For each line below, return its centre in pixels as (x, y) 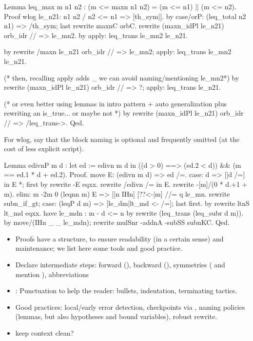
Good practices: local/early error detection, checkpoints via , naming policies (130, 307)
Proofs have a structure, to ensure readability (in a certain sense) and (119, 238)
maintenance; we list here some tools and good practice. (99, 248)
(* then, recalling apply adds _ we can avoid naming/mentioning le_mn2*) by (122, 77)
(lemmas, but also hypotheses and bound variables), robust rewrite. (116, 316)
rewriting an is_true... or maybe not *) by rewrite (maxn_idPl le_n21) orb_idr (124, 113)
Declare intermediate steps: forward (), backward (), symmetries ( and (120, 265)
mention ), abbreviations (52, 274)
